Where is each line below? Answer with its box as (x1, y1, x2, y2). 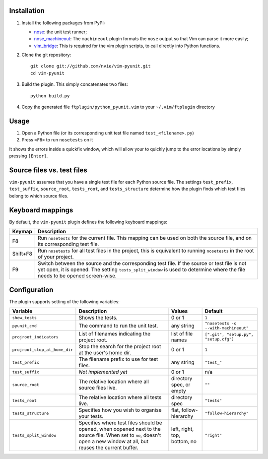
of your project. (38, 254, 74, 261)
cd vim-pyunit (30, 70, 65, 76)
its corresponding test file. (38, 241, 99, 248)
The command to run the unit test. (78, 323, 158, 329)
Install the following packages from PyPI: (21, 20, 105, 26)
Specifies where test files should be (78, 419, 162, 426)
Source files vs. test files (9, 166, 88, 174)
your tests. (78, 413, 104, 419)
